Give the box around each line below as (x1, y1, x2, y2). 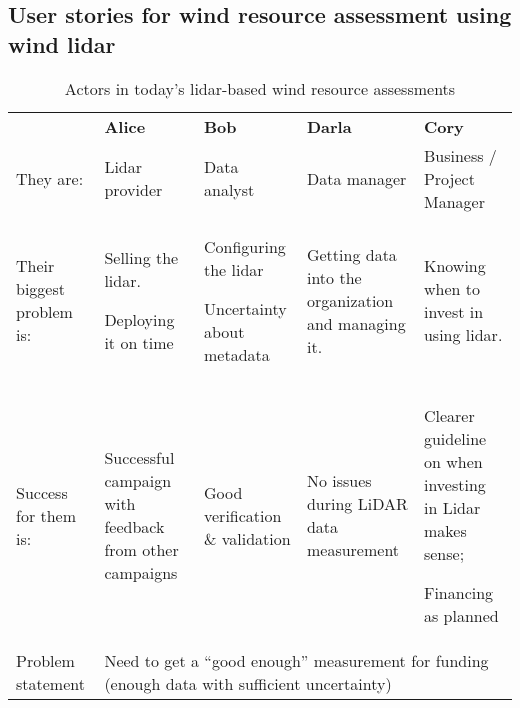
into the (306, 265, 362, 289)
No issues (306, 469, 372, 493)
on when (423, 449, 483, 473)
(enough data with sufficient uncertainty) (104, 671, 392, 695)
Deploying (104, 308, 175, 332)
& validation (204, 526, 291, 550)
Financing (423, 580, 494, 604)
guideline (423, 426, 487, 450)
